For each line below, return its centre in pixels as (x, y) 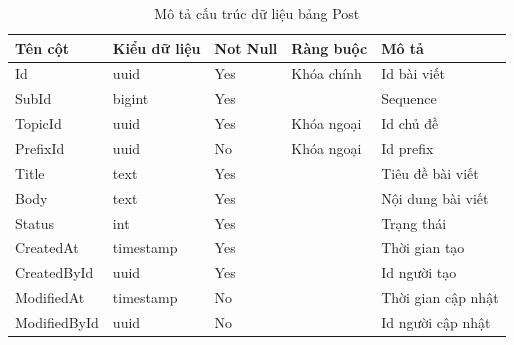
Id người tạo (419, 272)
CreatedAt (47, 247)
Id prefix (407, 147)
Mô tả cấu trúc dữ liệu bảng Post (257, 13)
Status (34, 222)
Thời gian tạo (423, 247)
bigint (130, 98)
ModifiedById (57, 321)
